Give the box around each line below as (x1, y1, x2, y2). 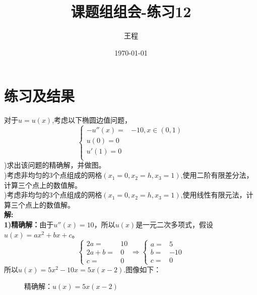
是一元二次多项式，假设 (136, 219, 214, 230)
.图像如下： (123, 264, 161, 274)
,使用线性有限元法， (180, 189, 246, 200)
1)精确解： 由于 (4, 219, 54, 230)
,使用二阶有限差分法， (180, 170, 253, 180)
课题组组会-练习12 (71, 1, 191, 22)
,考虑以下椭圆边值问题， (52, 115, 132, 125)
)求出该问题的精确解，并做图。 (4, 160, 106, 170)
